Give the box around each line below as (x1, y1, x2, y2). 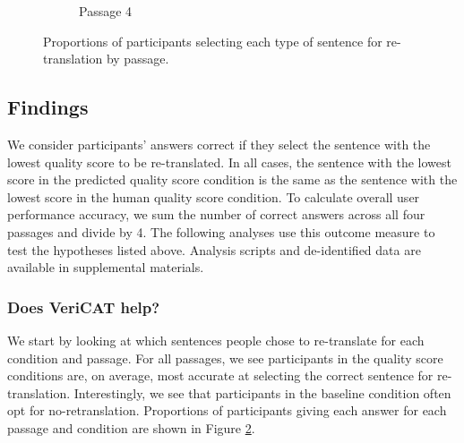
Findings (7, 93, 89, 121)
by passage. (106, 49, 169, 68)
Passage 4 (79, 2, 133, 20)
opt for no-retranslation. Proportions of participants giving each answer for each (7, 401, 447, 420)
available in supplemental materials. (7, 258, 204, 277)
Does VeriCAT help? (7, 295, 160, 318)
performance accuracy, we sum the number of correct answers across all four (7, 205, 425, 224)
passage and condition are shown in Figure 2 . (7, 418, 255, 437)
